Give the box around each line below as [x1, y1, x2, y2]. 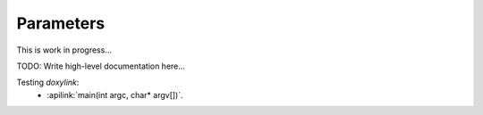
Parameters [16, 13, 106, 33]
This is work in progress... [16, 45, 112, 55]
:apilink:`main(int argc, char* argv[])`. [47, 89, 183, 100]
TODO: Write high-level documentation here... [16, 61, 185, 71]
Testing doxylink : [16, 77, 80, 88]
